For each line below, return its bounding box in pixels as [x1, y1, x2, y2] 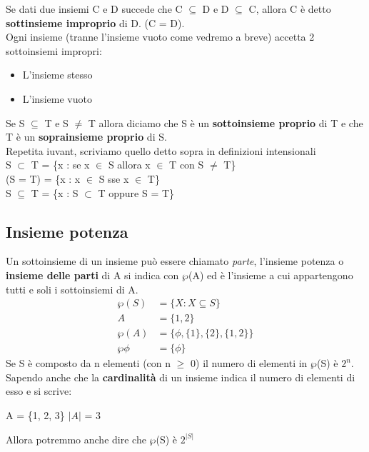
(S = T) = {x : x [6, 171, 81, 186]
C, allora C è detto [248, 1, 331, 16]
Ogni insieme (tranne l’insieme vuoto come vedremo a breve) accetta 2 [6, 29, 315, 44]
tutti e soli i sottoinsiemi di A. [6, 281, 138, 296]
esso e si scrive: [6, 383, 72, 398]
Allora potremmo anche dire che [6, 431, 146, 446]
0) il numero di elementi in [191, 356, 308, 371]
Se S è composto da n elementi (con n [6, 356, 171, 371]
